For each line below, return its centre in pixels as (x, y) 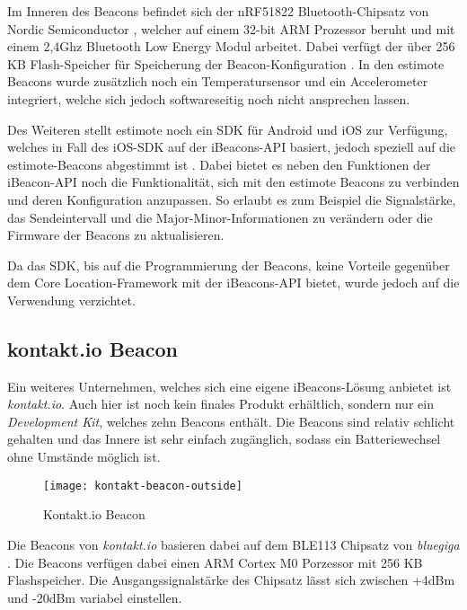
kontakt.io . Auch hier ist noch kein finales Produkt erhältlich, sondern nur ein (220, 404)
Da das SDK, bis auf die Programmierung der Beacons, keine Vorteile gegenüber (229, 265)
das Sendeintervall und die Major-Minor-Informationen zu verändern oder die (220, 217)
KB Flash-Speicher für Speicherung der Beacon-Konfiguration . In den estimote (226, 63)
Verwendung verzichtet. (71, 300)
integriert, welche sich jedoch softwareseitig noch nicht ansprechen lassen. (209, 98)
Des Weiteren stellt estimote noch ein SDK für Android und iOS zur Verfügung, (228, 129)
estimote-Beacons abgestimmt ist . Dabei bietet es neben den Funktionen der (219, 164)
